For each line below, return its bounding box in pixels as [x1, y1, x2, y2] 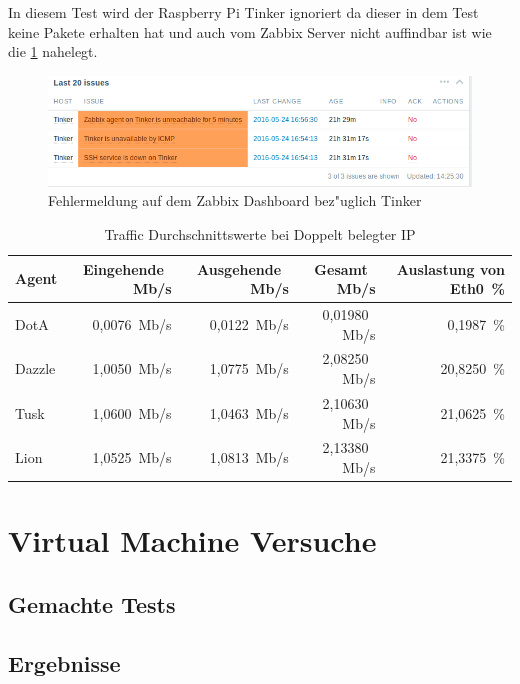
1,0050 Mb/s [92, 358, 172, 379]
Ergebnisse [8, 647, 121, 678]
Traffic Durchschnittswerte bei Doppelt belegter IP [104, 224, 416, 245]
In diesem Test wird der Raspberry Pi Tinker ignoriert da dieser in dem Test [8, 2, 479, 22]
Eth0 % [450, 278, 505, 299]
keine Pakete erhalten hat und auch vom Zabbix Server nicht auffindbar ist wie [8, 21, 492, 42]
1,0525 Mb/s [92, 447, 172, 468]
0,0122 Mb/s [209, 313, 289, 334]
